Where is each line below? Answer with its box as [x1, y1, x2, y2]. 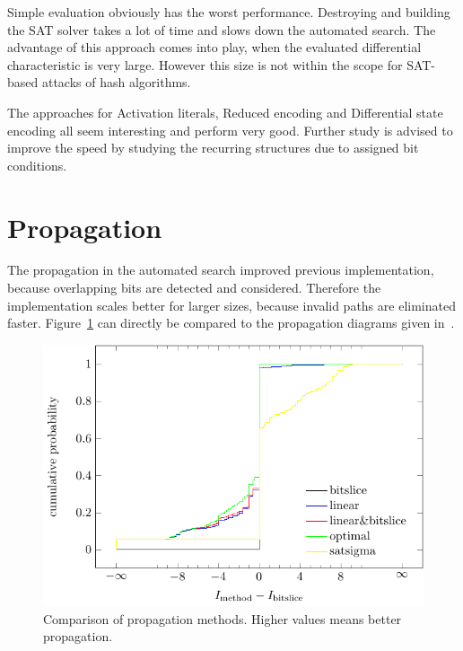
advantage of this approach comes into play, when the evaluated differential [7, 38, 422, 57]
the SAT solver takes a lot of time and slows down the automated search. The [7, 20, 436, 39]
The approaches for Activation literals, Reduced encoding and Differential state [7, 102, 443, 121]
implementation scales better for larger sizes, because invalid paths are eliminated [7, 295, 456, 314]
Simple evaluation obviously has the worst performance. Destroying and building [7, 3, 450, 21]
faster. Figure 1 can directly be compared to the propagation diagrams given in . [7, 313, 455, 332]
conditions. [7, 155, 67, 174]
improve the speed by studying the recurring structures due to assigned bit [7, 138, 419, 157]
